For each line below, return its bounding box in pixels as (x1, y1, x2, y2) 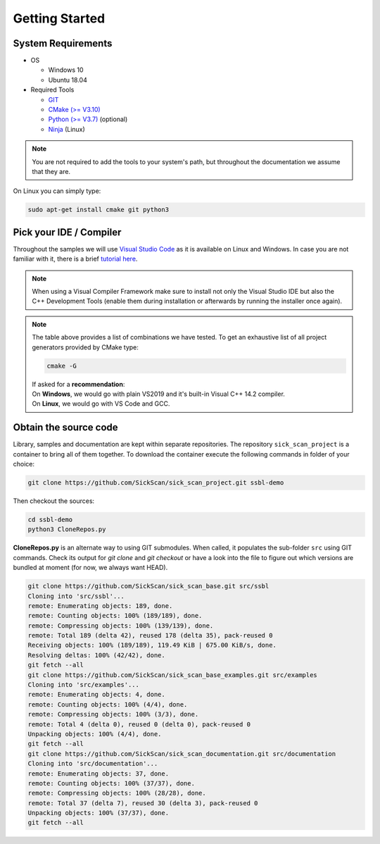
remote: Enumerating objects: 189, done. (27, 602, 173, 609)
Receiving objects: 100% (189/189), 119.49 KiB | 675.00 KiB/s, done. (27, 641, 277, 650)
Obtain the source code (13, 421, 119, 433)
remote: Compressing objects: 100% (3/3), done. (27, 710, 199, 719)
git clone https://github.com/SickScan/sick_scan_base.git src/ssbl (27, 582, 270, 590)
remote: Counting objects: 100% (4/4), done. (27, 700, 188, 708)
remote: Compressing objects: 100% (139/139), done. (27, 621, 214, 630)
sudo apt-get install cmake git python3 (27, 206, 169, 214)
